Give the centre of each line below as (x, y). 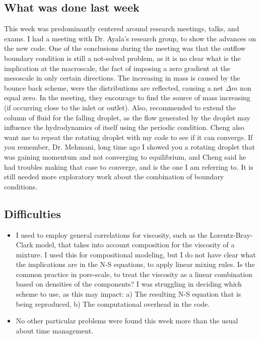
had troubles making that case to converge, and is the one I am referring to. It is (129, 166)
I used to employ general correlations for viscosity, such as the (112, 234)
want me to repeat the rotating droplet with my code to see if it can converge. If (128, 137)
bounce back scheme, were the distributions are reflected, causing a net (114, 87)
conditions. (21, 186)
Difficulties (32, 213)
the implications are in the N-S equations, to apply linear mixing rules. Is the (135, 264)
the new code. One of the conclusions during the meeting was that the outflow (125, 48)
